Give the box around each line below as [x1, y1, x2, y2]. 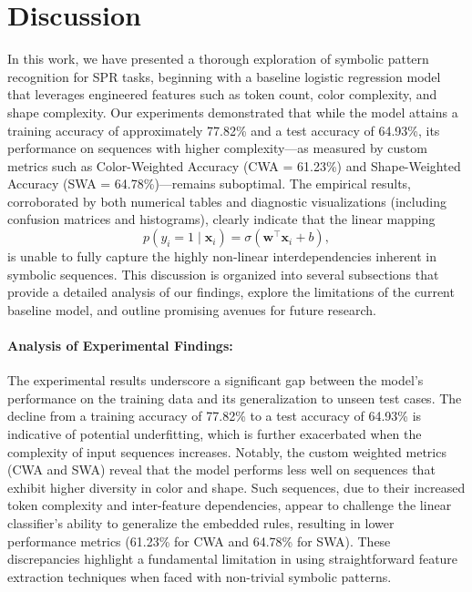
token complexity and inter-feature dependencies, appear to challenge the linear [7, 495, 452, 515]
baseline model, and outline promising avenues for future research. [7, 300, 376, 319]
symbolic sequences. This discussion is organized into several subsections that [7, 264, 439, 283]
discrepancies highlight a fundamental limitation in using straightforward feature [7, 549, 458, 568]
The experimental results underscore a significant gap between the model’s [7, 371, 424, 390]
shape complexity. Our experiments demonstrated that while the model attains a [7, 102, 458, 121]
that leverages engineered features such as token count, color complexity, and [7, 85, 437, 104]
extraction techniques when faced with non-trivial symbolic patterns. [7, 566, 392, 586]
